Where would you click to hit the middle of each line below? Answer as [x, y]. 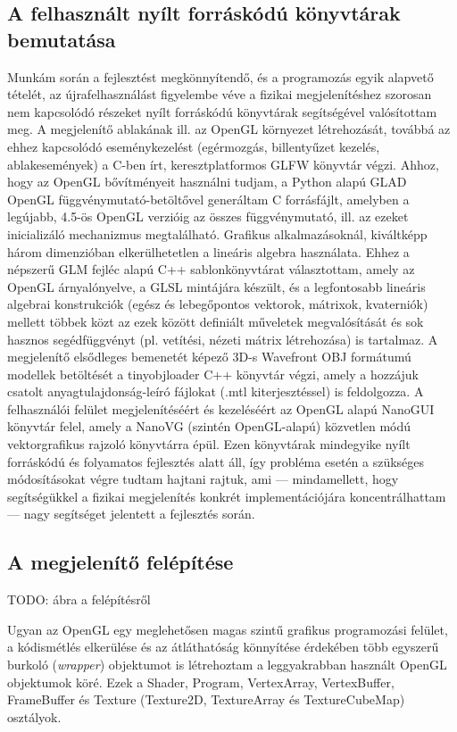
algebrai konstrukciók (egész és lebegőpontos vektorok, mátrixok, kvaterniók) [218, 304]
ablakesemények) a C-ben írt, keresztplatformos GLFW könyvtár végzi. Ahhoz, [223, 164]
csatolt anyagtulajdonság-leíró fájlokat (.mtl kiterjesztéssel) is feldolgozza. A [216, 391]
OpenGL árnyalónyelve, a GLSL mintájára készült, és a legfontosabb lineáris [216, 286]
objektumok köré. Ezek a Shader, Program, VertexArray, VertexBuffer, [201, 682]
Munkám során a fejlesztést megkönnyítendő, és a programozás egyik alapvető [220, 76]
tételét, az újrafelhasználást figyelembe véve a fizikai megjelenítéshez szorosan [220, 94]
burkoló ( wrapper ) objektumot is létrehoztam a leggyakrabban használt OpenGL [227, 665]
